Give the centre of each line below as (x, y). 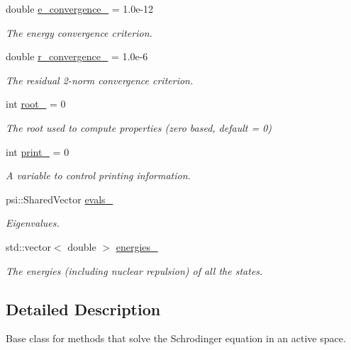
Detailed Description (83, 309)
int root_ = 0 (36, 104)
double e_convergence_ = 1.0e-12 (80, 9)
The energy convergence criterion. (79, 32)
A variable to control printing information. (98, 175)
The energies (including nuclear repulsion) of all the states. (134, 270)
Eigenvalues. (33, 223)
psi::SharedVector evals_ (60, 199)
